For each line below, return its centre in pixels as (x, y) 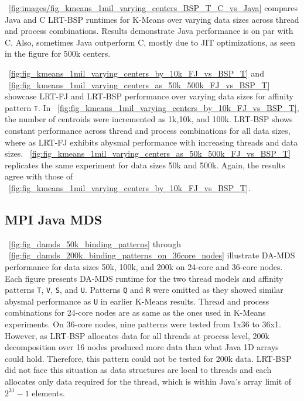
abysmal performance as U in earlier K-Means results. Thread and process (137, 301)
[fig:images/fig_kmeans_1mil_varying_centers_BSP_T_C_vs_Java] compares (153, 8)
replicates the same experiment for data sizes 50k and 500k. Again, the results (145, 165)
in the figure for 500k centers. (58, 53)
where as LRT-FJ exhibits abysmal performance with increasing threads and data (151, 142)
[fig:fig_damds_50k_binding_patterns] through (95, 243)
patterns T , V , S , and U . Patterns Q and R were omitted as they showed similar (144, 290)
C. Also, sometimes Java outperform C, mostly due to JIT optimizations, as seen (150, 42)
